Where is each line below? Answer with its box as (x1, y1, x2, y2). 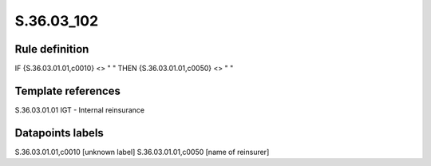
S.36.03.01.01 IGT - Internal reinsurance (14, 105, 145, 115)
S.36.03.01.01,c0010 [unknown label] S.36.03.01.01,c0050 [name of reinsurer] (14, 147, 270, 156)
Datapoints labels (14, 126, 104, 140)
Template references (14, 84, 121, 97)
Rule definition (14, 42, 89, 56)
